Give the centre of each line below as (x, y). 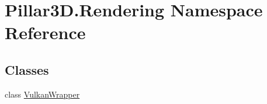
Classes (27, 69)
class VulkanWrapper (42, 94)
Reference (45, 32)
